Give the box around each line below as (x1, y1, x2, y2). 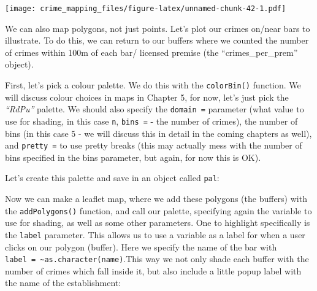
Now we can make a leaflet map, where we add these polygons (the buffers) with (5, 192, 307, 205)
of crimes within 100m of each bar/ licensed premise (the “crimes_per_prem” (5, 45, 298, 58)
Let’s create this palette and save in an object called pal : (5, 171, 220, 184)
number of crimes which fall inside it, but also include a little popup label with (5, 264, 302, 277)
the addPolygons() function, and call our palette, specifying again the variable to (5, 204, 312, 217)
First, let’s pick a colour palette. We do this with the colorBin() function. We (5, 79, 301, 91)
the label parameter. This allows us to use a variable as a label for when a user (5, 228, 305, 241)
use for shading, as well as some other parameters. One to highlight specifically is (5, 216, 310, 229)
